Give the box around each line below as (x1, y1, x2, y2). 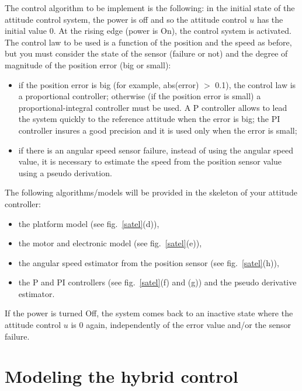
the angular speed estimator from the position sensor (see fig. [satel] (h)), (18, 256, 279, 268)
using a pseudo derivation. (18, 166, 112, 179)
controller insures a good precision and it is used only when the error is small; (18, 124, 297, 136)
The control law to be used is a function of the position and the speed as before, (5, 36, 292, 48)
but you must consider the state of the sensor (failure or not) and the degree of (5, 47, 288, 60)
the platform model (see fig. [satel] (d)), (18, 217, 159, 229)
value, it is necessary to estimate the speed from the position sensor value (18, 155, 282, 167)
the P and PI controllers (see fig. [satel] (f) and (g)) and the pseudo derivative (18, 276, 297, 288)
